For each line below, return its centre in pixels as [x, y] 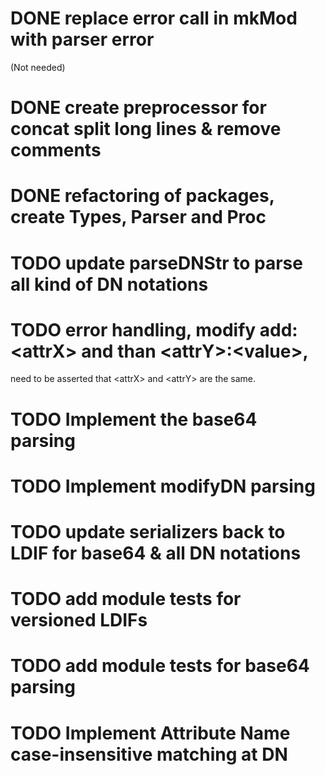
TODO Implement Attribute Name [150, 733]
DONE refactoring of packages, [142, 196]
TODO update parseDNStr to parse [156, 263]
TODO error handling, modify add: [154, 329]
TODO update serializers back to [148, 532]
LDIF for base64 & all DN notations [156, 553]
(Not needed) [38, 67]
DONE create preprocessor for [138, 108]
